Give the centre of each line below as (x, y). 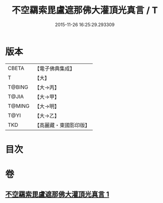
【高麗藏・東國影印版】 (62, 125)
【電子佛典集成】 (55, 69)
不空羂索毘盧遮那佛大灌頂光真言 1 (57, 194)
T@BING (18, 87)
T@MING (19, 106)
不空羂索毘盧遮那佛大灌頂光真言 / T (85, 10)
